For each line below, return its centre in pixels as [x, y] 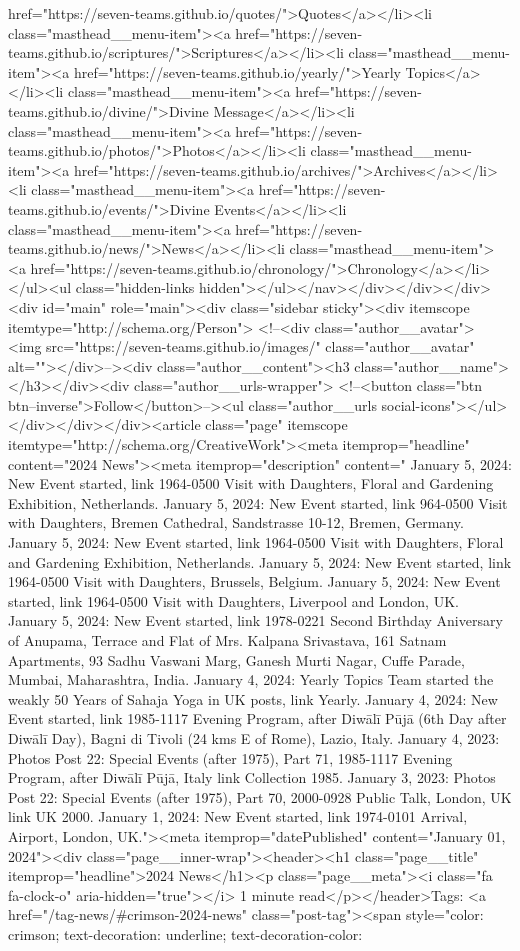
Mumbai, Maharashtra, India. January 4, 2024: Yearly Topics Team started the [251, 679]
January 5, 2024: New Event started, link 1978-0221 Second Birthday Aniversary [255, 620]
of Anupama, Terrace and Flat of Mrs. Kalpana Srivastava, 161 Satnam [227, 640]
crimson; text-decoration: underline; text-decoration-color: [185, 933]
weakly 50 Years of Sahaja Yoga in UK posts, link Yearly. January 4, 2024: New [253, 698]
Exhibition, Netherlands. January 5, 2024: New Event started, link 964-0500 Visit [258, 502]
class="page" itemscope [276, 424]
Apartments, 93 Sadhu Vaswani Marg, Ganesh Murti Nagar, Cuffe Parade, [236, 659]
